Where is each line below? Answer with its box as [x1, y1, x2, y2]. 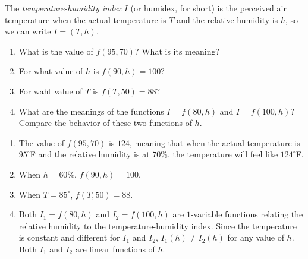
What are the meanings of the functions [18, 105, 164, 117]
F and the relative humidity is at [30, 148, 150, 160]
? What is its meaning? [134, 45, 220, 57]
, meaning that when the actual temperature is [130, 136, 300, 149]
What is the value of [18, 45, 93, 57]
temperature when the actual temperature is [5, 13, 166, 26]
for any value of [227, 231, 284, 244]
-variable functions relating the [190, 208, 303, 220]
